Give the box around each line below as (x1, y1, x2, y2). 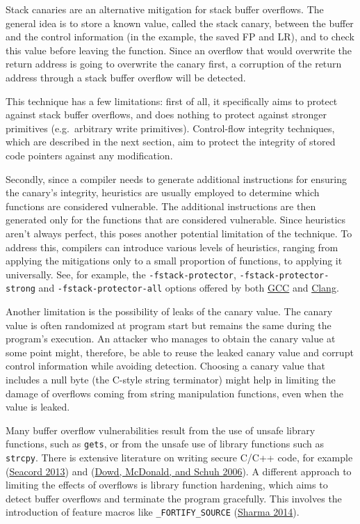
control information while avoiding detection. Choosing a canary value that (6, 358, 325, 373)
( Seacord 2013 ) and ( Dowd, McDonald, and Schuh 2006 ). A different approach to (6, 463, 352, 478)
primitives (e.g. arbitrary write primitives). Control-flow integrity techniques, (6, 120, 335, 135)
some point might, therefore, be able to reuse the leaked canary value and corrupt (6, 344, 354, 359)
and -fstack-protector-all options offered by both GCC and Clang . (38, 280, 339, 295)
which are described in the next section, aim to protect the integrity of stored (6, 134, 336, 149)
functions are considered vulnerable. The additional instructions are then (6, 198, 316, 213)
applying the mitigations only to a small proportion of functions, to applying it (6, 253, 343, 268)
